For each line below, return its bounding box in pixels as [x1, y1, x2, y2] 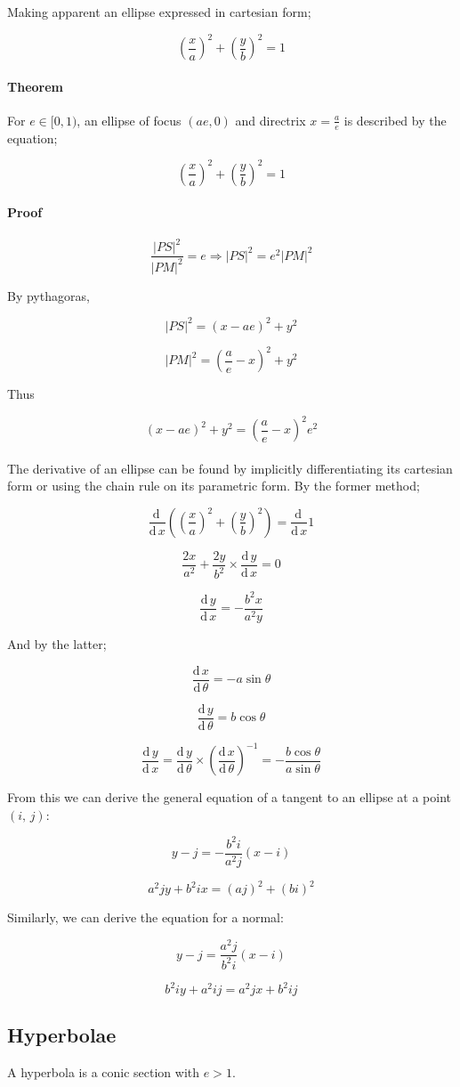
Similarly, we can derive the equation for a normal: [7, 908, 284, 927]
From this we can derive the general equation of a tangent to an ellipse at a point [7, 788, 451, 807]
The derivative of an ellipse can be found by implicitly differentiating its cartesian [7, 458, 453, 477]
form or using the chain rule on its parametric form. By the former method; [7, 476, 420, 495]
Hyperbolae [7, 1021, 117, 1049]
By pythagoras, [7, 286, 90, 304]
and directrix [235, 110, 306, 129]
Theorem [7, 77, 63, 95]
